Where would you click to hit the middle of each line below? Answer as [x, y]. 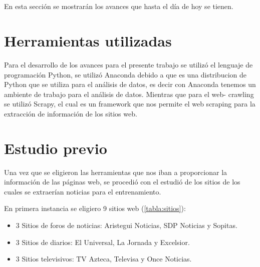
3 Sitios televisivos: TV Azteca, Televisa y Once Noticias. [104, 259]
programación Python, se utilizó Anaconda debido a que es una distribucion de [125, 74]
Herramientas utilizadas [88, 40]
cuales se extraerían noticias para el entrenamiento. [83, 191]
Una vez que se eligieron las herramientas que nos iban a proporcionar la [116, 172]
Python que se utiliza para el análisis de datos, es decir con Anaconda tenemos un [130, 84]
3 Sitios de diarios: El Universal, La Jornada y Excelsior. [103, 242]
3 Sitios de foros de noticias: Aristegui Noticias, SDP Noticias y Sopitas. [126, 225]
